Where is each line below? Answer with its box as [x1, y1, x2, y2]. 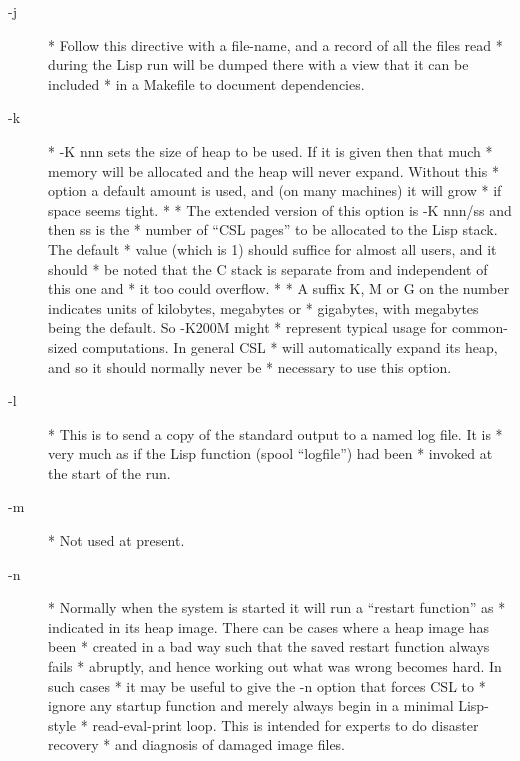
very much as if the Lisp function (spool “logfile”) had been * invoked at [48, 443, 493, 464]
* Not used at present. [48, 530, 185, 551]
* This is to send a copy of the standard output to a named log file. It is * [48, 423, 503, 444]
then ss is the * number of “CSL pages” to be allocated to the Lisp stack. [48, 219, 498, 240]
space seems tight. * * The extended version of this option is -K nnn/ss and [48, 199, 512, 220]
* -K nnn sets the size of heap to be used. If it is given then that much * [48, 140, 493, 161]
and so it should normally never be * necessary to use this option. [48, 356, 452, 377]
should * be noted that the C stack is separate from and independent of [48, 258, 488, 279]
